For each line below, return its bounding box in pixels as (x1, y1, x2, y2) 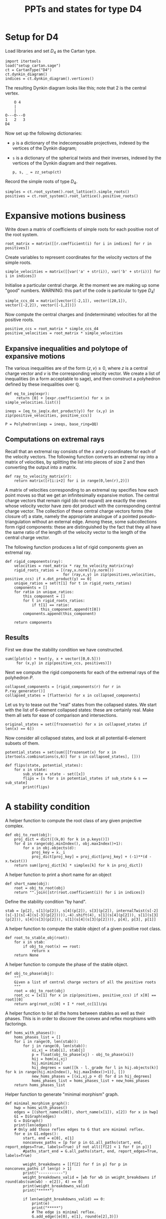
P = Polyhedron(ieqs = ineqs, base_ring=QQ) (5, 422, 99, 427)
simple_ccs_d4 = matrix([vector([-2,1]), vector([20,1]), (5, 298, 127, 304)
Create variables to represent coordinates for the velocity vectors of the (5, 255, 152, 261)
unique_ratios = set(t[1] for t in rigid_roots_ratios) (14, 581, 132, 586)
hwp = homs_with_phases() (14, 1105, 68, 1110)
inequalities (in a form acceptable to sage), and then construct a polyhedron (5, 376, 161, 382)
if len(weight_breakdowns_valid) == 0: (23, 1197, 106, 1202)
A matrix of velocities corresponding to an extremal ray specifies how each (5, 487, 159, 493)
